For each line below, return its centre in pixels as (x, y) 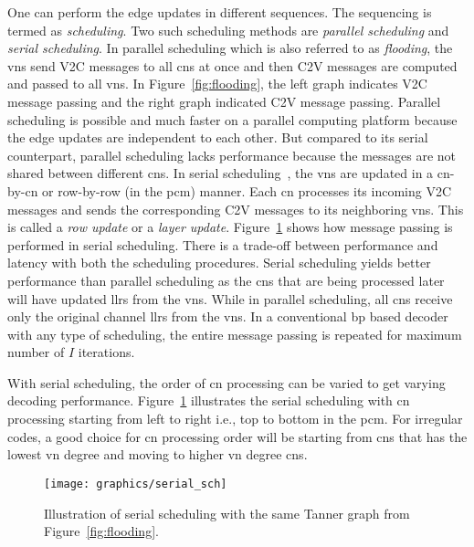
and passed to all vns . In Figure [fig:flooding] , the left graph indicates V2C (217, 84)
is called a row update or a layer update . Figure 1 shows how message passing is (230, 227)
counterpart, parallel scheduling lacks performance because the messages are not (232, 155)
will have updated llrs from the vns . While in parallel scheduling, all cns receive (230, 298)
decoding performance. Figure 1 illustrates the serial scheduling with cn (209, 400)
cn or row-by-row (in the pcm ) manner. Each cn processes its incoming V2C (238, 190)
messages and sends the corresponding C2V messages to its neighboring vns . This (236, 209)
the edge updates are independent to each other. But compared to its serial (218, 137)
